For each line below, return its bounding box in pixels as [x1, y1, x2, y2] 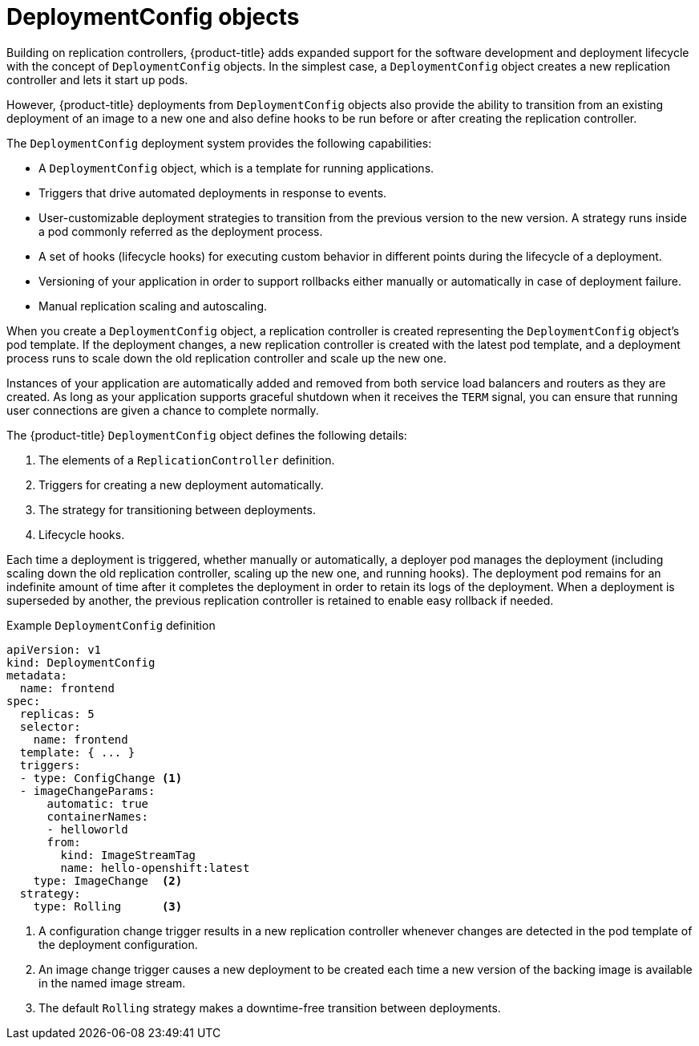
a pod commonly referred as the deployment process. [38, 224, 323, 238]
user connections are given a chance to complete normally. [6, 403, 319, 417]
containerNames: [46, 809, 149, 823]
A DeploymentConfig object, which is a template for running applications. [38, 160, 434, 175]
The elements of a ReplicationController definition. [38, 452, 335, 467]
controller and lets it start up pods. [6, 72, 188, 87]
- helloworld [46, 822, 128, 836]
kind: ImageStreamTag [60, 848, 196, 862]
